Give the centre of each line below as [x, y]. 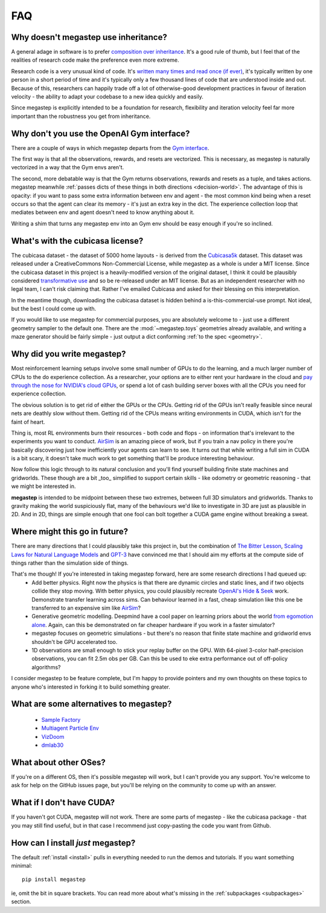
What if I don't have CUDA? [63, 803]
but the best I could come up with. [54, 309]
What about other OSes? [58, 762]
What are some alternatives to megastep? [91, 704]
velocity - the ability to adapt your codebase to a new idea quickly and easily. [107, 97]
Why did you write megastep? [69, 354]
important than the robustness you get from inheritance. [81, 116]
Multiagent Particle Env [70, 728]
